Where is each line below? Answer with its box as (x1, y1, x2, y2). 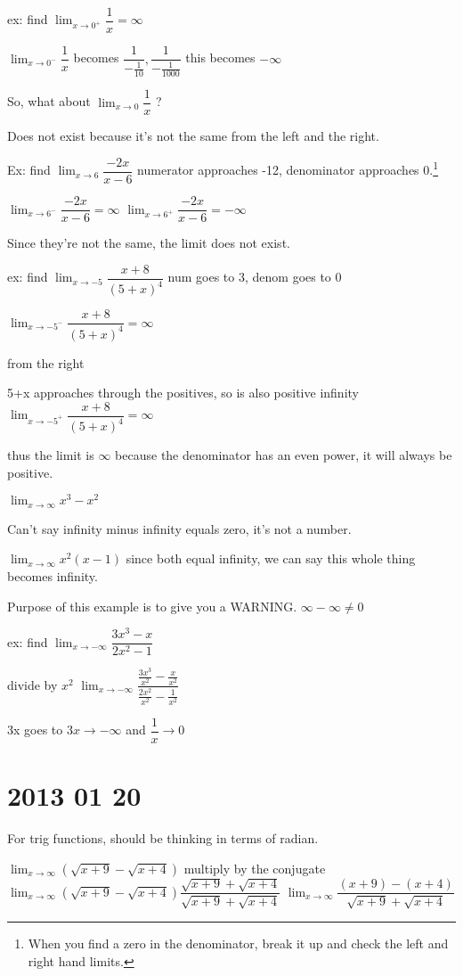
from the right (7, 353, 85, 372)
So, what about (7, 92, 91, 111)
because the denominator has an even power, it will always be (115, 446, 452, 464)
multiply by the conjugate (183, 858, 326, 877)
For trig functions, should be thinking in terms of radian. (7, 829, 319, 848)
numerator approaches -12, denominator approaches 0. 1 (137, 158, 439, 179)
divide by (7, 675, 58, 693)
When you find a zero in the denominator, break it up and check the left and (28, 933, 449, 952)
